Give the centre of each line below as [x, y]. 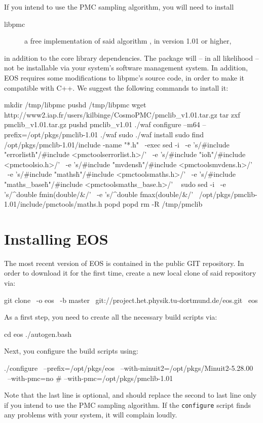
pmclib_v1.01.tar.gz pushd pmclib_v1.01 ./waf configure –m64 [102, 124]
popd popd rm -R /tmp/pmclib [154, 204]
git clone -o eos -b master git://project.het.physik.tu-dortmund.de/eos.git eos [131, 300]
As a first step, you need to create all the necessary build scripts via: [111, 317]
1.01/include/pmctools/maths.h [53, 204]
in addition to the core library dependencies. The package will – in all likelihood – [131, 57]
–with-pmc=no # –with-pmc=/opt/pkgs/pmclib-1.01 [90, 378]
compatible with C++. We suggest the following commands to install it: [116, 87]
